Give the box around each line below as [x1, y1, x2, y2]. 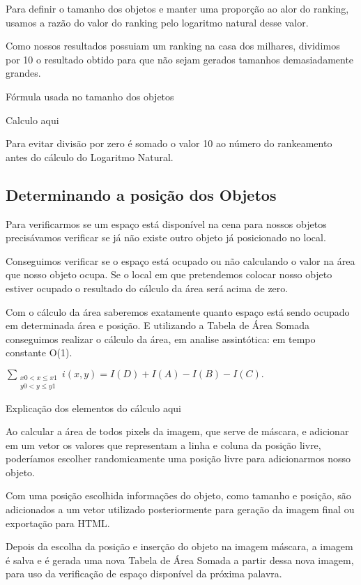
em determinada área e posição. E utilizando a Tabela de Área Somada [6, 318, 309, 333]
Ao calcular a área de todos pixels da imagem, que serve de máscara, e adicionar [6, 424, 349, 439]
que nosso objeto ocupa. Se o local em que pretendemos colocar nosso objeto [6, 267, 332, 282]
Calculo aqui [6, 112, 59, 127]
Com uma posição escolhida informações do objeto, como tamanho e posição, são [6, 488, 351, 503]
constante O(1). [6, 345, 72, 360]
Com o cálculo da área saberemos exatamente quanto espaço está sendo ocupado [6, 304, 350, 319]
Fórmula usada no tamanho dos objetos [6, 89, 174, 103]
